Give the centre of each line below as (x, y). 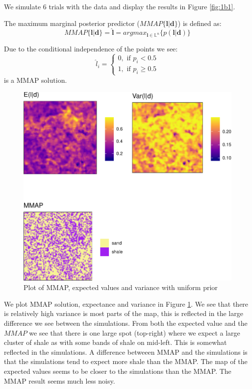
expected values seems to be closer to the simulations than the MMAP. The (118, 371)
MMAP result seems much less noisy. (60, 380)
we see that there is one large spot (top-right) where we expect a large (135, 332)
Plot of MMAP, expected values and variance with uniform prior (121, 287)
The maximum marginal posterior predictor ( (72, 23)
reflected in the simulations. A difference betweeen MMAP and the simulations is (126, 352)
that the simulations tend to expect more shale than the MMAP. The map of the (126, 361)
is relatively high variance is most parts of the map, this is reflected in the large (124, 313)
